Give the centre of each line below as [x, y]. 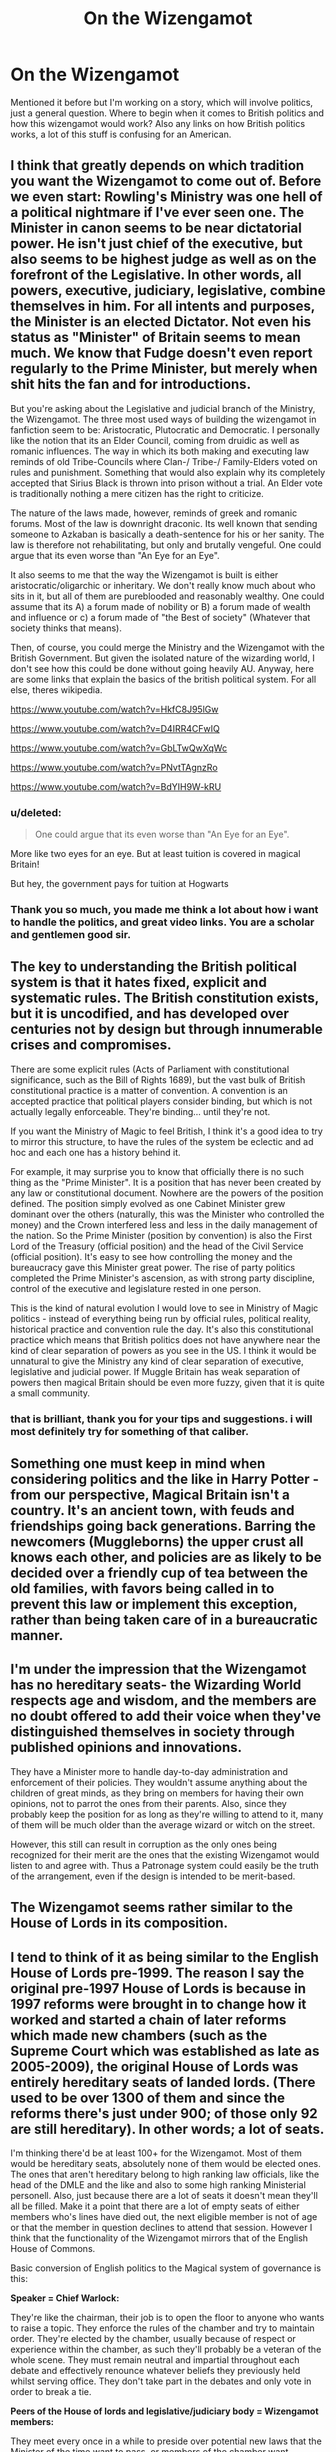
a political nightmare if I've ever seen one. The [157, 212]
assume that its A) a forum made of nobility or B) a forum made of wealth [161, 606]
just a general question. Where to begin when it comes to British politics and [167, 113]
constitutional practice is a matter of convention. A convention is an [149, 1090]
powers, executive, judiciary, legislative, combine [168, 290]
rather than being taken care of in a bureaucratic [164, 1620]
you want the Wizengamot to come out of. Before [166, 181]
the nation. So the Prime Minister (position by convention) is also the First [161, 1235]
